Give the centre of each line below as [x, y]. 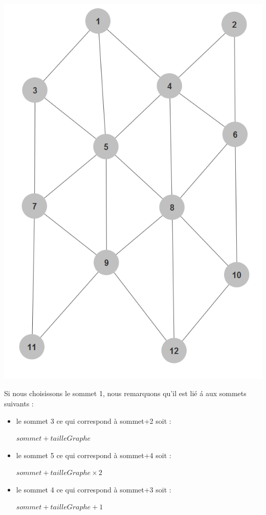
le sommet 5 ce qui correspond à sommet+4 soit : [94, 455]
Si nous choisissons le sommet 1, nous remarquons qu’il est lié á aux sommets [125, 393]
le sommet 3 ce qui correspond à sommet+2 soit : [94, 420]
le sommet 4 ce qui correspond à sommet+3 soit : [94, 489]
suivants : [19, 403]
